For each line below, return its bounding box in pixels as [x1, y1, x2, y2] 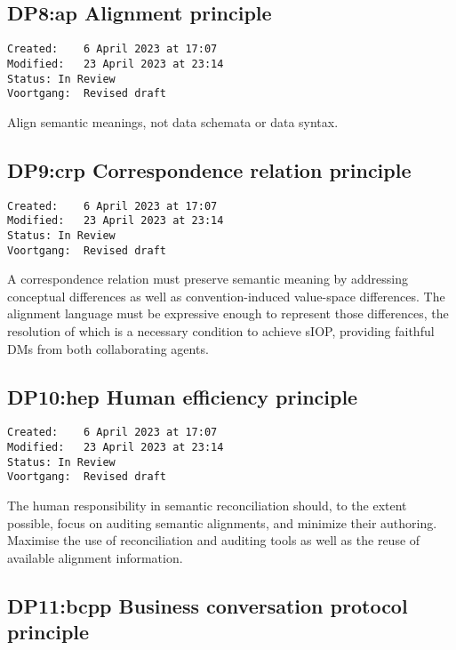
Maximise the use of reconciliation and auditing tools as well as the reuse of [7, 531, 420, 550]
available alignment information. [7, 548, 183, 566]
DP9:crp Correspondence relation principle [7, 156, 412, 183]
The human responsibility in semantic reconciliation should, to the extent [7, 496, 407, 515]
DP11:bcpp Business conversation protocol [7, 591, 408, 619]
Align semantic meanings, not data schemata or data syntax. [7, 112, 339, 131]
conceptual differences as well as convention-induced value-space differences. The [7, 286, 445, 305]
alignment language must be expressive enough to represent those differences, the [7, 304, 449, 323]
